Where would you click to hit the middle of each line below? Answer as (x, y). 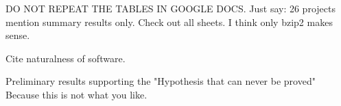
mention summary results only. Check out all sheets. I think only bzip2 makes (169, 22)
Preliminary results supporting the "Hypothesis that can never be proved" (161, 81)
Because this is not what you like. (77, 94)
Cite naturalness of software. (66, 58)
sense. (18, 35)
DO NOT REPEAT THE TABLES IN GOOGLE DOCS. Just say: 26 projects (170, 8)
